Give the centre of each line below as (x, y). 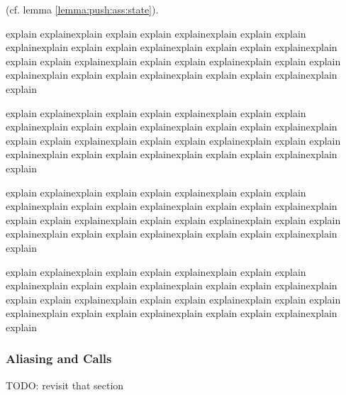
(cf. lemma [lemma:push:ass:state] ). (82, 9)
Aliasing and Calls (59, 358)
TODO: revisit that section (65, 385)
